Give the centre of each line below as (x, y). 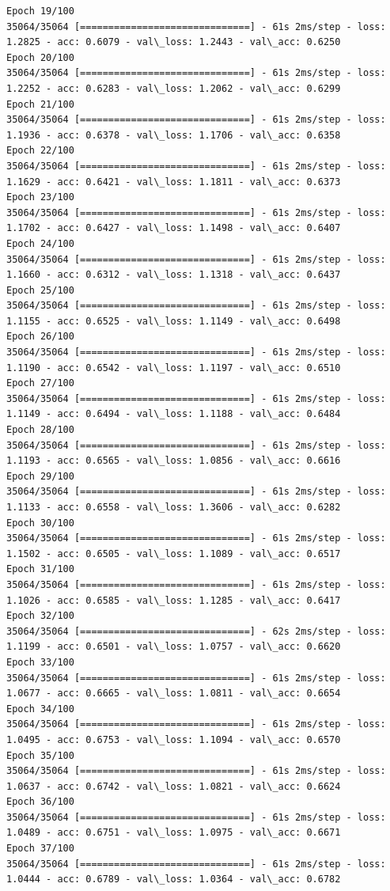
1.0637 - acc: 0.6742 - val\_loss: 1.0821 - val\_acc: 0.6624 (174, 786)
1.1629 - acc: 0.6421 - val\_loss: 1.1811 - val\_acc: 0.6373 (174, 182)
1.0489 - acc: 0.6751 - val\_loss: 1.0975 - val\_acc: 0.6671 (174, 833)
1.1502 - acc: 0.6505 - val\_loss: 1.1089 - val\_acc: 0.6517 (174, 554)
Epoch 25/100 (40, 290)
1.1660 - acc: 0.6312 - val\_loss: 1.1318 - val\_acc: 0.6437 (174, 275)
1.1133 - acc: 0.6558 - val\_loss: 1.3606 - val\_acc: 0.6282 (174, 507)
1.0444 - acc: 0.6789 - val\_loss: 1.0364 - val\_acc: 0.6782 (174, 880)
